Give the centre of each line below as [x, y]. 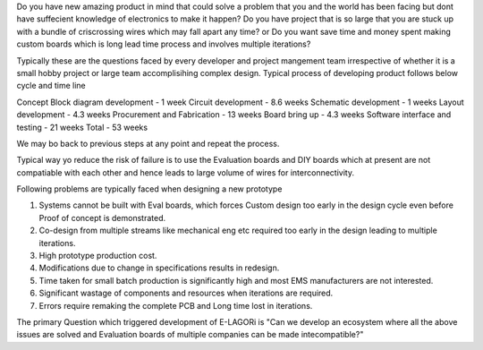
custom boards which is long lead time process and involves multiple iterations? [164, 44]
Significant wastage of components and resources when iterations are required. [186, 293]
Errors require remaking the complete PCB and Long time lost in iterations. [176, 305]
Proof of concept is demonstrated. [102, 218]
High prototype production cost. [98, 256]
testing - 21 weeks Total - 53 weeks [82, 127]
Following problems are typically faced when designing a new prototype [149, 189]
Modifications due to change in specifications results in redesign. [159, 268]
